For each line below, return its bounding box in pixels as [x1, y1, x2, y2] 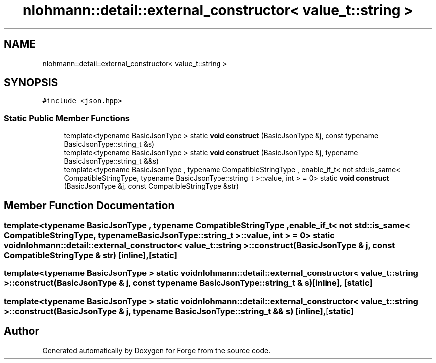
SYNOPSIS [4, 76, 58, 89]
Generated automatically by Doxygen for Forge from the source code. [42, 346, 271, 355]
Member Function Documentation [4, 199, 175, 212]
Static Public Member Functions [4, 113, 130, 123]
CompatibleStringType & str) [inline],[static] [4, 250, 177, 261]
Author [4, 325, 39, 338]
